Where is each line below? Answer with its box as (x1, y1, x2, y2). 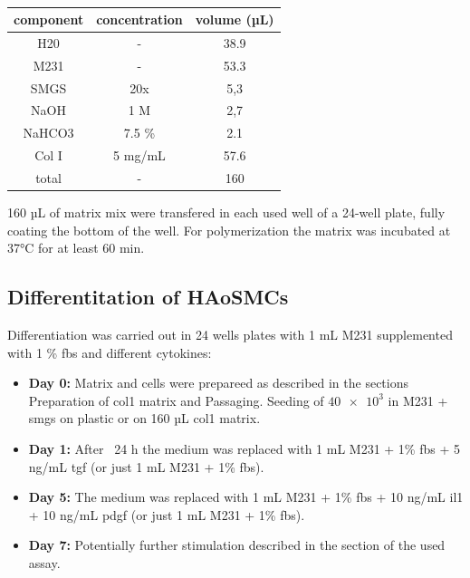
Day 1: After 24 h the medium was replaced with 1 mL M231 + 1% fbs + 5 (28, 438, 461, 458)
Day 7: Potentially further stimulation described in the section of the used (28, 535, 446, 554)
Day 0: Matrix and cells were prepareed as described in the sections (28, 373, 409, 392)
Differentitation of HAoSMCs (7, 283, 289, 311)
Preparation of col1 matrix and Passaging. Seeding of (28, 390, 324, 409)
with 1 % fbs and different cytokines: (7, 342, 212, 361)
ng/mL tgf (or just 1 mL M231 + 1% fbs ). (28, 457, 264, 476)
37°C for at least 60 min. (7, 238, 145, 257)
